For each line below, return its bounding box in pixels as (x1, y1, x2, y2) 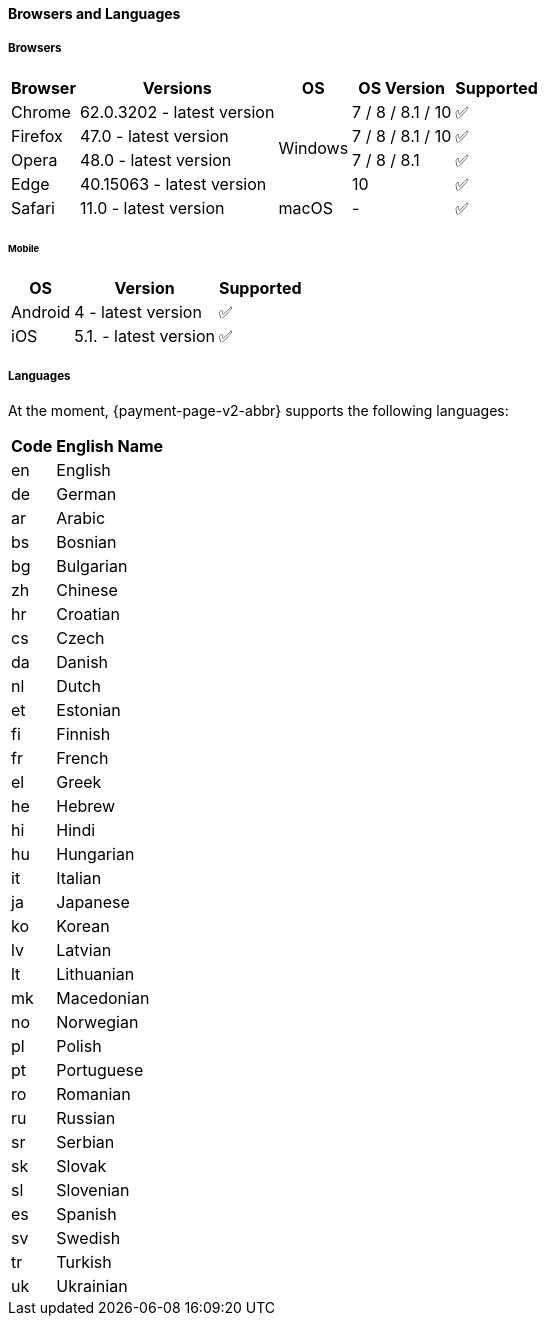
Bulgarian (56, 556, 128, 577)
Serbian (56, 1132, 115, 1153)
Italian (56, 868, 102, 889)
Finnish (56, 724, 111, 745)
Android (11, 302, 71, 323)
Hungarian (56, 844, 135, 865)
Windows (278, 137, 349, 158)
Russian (56, 1108, 116, 1129)
